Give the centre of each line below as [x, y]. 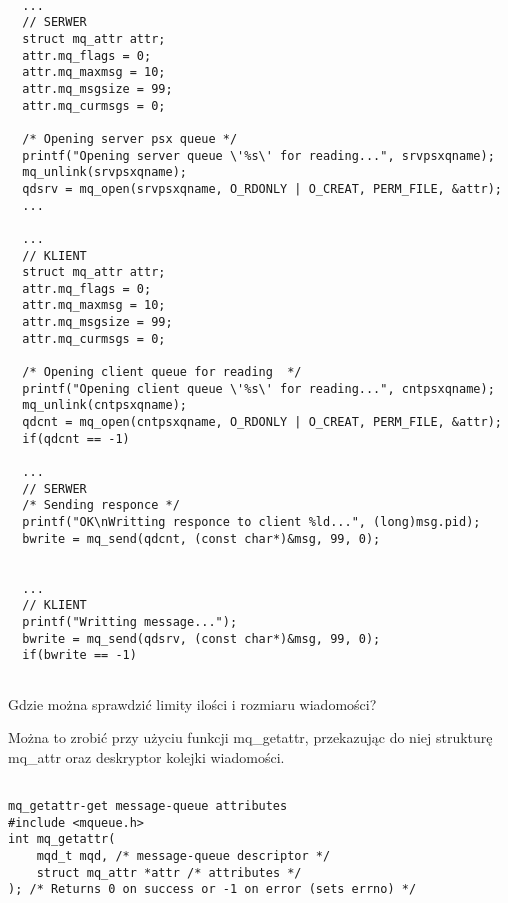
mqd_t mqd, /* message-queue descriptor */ [183, 855]
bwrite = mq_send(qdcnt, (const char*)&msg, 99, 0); [201, 538]
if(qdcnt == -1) [76, 438]
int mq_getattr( [62, 839]
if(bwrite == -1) [79, 655]
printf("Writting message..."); [130, 621]
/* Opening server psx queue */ [130, 138]
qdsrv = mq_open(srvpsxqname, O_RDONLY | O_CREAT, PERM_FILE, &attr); [262, 188]
